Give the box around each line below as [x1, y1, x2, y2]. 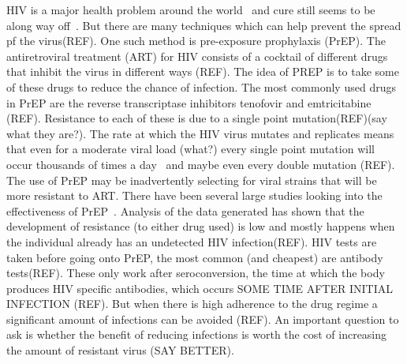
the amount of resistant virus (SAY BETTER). [6, 342, 234, 358]
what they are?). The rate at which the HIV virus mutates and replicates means [6, 125, 394, 141]
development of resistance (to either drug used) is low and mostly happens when [6, 218, 395, 235]
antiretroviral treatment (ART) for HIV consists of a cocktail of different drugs [6, 47, 388, 64]
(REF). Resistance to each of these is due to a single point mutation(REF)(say [6, 110, 387, 126]
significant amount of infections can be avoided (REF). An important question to [6, 310, 399, 327]
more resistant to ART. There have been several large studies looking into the [6, 187, 383, 204]
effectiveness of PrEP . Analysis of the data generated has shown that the [6, 202, 364, 219]
